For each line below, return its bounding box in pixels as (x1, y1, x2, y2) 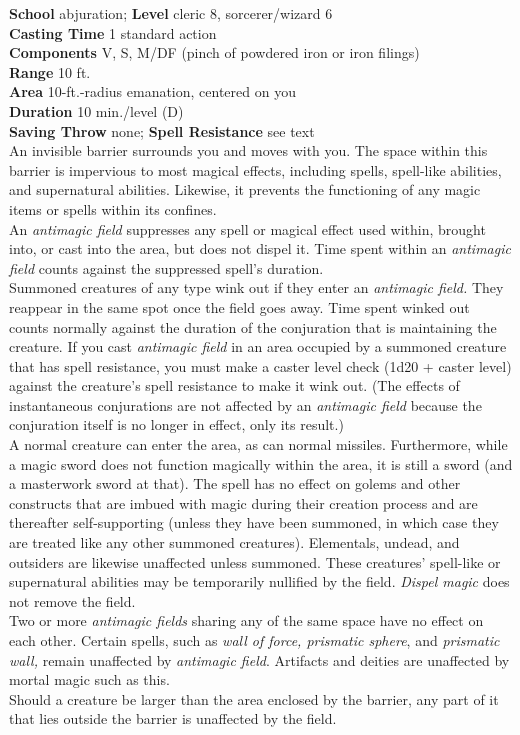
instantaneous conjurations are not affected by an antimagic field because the (9, 394, 482, 415)
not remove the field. (9, 590, 136, 611)
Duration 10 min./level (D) (9, 100, 184, 121)
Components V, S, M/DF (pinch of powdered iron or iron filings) (9, 42, 420, 63)
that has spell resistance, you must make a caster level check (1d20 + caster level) (9, 355, 512, 376)
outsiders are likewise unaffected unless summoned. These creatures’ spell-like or (9, 551, 501, 572)
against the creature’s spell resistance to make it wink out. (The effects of (9, 375, 460, 396)
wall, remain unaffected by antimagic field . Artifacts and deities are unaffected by (9, 649, 510, 670)
